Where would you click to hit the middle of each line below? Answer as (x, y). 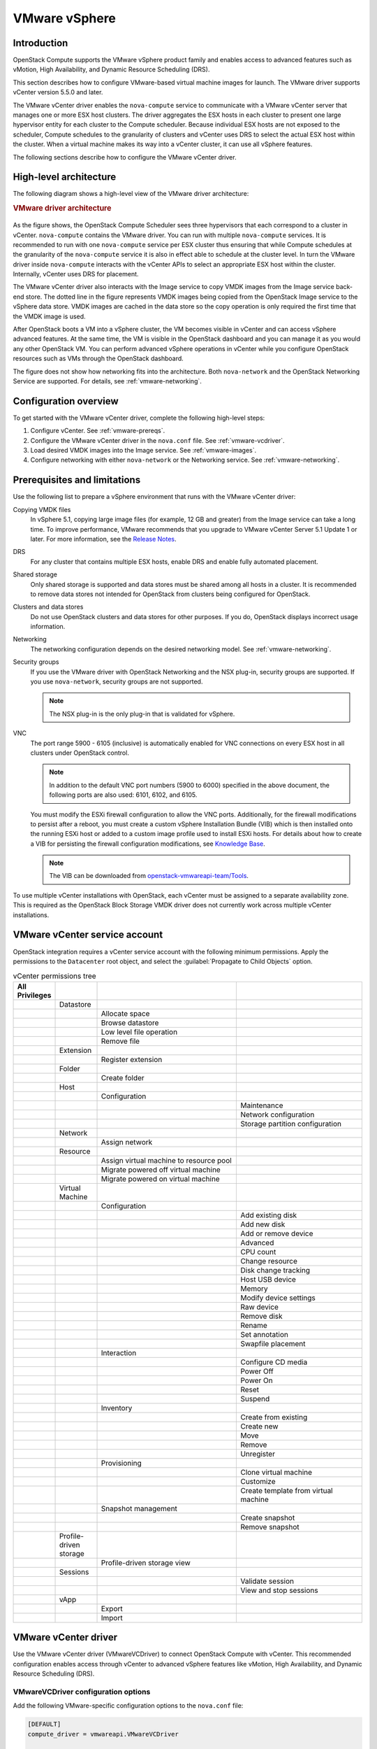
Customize (258, 1481)
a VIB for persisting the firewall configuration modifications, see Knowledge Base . (148, 844)
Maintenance (262, 1105)
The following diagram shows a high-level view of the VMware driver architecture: (131, 194)
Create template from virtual (287, 1490)
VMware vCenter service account (88, 935)
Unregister (258, 1454)
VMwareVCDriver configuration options (82, 1692)
